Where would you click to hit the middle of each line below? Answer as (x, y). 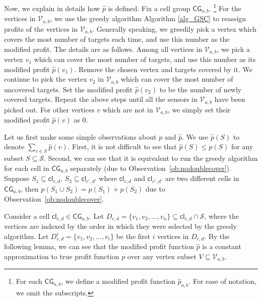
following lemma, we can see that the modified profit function (99, 246)
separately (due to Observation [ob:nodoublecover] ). (151, 168)
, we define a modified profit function (118, 281)
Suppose (17, 178)
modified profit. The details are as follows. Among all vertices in (103, 49)
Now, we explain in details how (52, 8)
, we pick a (234, 49)
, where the (221, 216)
